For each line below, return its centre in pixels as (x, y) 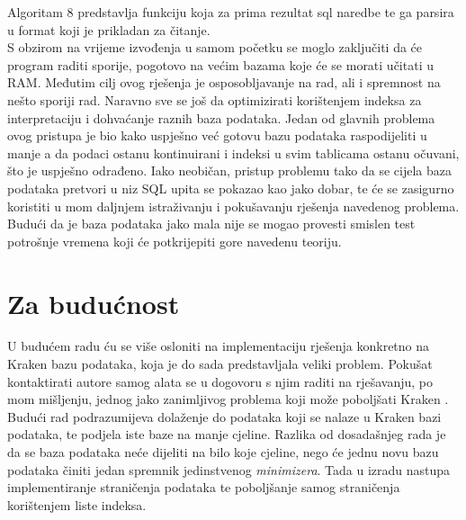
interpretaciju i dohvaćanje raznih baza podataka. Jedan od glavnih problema (221, 117)
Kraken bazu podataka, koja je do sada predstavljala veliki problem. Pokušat (220, 364)
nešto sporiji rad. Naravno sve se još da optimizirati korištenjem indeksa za (215, 99)
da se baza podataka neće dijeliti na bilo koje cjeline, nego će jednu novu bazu (223, 452)
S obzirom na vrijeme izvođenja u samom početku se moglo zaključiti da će (215, 47)
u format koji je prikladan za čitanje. (109, 29)
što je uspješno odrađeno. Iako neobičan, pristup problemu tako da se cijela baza (230, 170)
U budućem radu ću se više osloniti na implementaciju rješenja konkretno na (219, 346)
